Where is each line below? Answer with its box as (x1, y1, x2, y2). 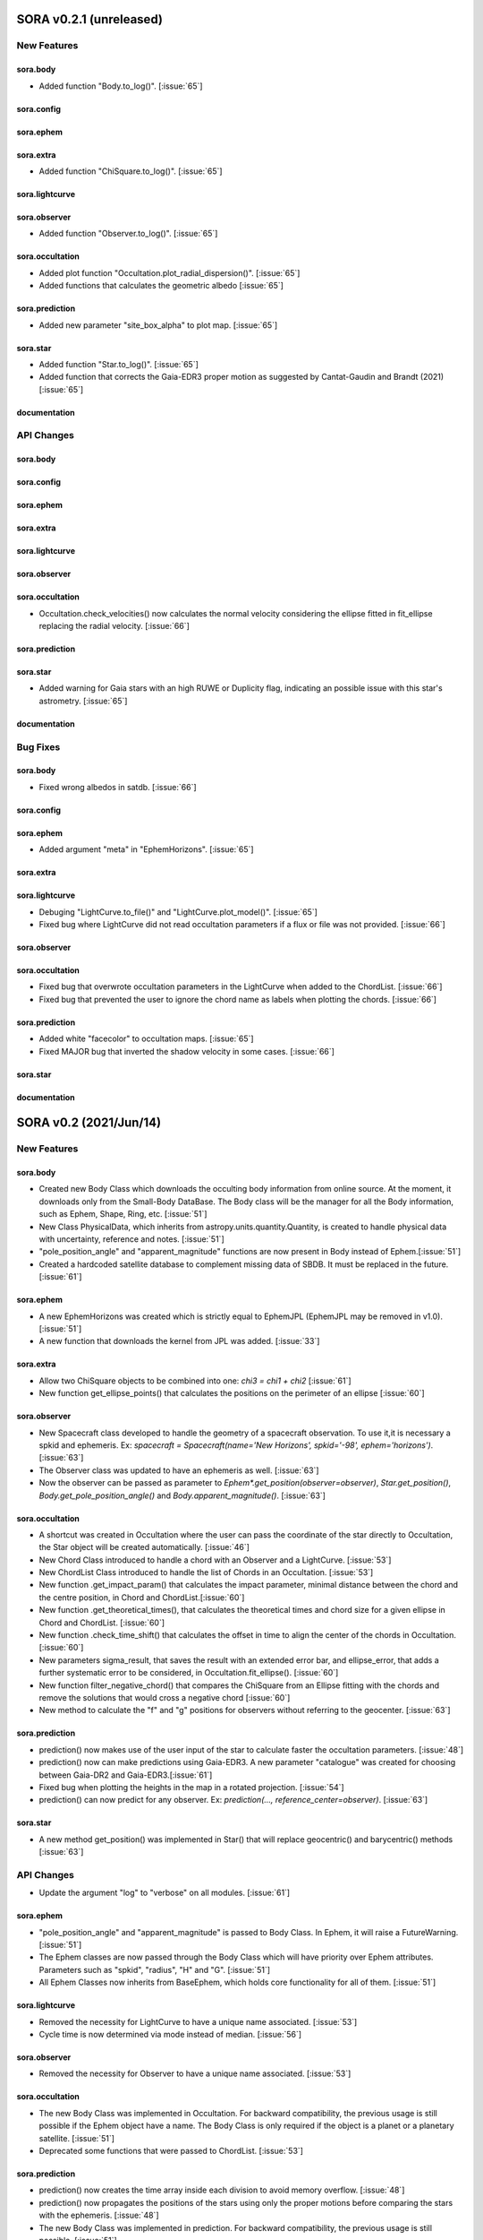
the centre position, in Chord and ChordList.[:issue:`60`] (38, 1591, 245, 1603)
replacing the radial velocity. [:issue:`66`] (38, 621, 190, 632)
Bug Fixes (16, 740, 61, 753)
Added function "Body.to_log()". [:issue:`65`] (38, 81, 203, 91)
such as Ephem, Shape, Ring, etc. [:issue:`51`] (38, 1209, 208, 1219)
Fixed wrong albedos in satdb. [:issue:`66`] (38, 781, 197, 792)
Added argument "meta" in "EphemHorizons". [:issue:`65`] (38, 844, 254, 855)
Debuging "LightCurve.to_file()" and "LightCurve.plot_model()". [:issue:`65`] (38, 906, 318, 918)
